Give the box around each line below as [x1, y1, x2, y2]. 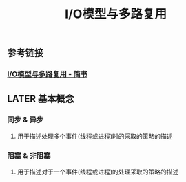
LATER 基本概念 [7, 93, 74, 104]
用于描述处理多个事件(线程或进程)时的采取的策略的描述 [17, 132, 174, 140]
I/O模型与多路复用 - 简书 [7, 69, 88, 79]
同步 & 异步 [7, 115, 44, 124]
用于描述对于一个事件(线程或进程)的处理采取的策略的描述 [17, 168, 179, 176]
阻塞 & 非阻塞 [7, 150, 51, 160]
